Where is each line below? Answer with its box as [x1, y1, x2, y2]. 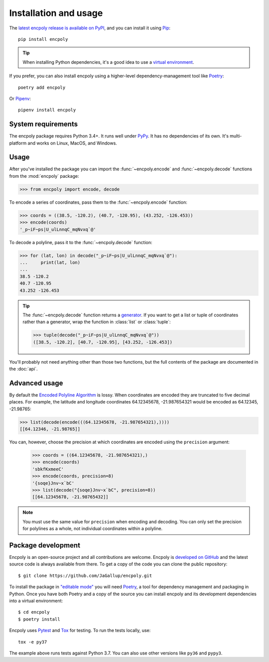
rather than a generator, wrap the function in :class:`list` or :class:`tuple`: [22, 319, 171, 325]
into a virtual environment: [9, 598, 63, 604]
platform [9, 140, 27, 146]
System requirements [9, 120, 78, 129]
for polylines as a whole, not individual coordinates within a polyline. [22, 526, 163, 531]
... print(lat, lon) [19, 260, 81, 265]
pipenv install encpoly [18, 107, 76, 113]
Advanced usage [9, 379, 63, 387]
